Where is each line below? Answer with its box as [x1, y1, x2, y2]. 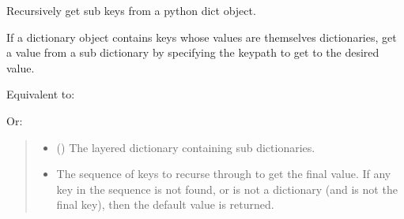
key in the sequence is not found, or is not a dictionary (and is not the [56, 180, 398, 197]
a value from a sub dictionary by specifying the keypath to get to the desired [6, 44, 379, 61]
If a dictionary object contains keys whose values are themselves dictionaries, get [6, 28, 397, 45]
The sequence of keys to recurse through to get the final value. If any [56, 165, 391, 182]
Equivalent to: [6, 86, 75, 102]
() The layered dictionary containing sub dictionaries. [56, 139, 315, 155]
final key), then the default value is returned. [56, 196, 274, 213]
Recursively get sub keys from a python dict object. [6, 2, 256, 18]
